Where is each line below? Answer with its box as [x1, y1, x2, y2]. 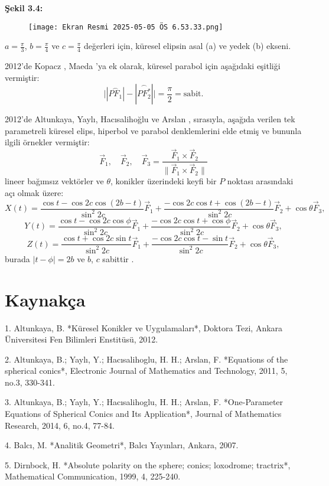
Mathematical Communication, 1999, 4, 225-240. [5, 470, 181, 482]
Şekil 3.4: [5, 2, 43, 14]
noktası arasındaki [227, 175, 294, 187]
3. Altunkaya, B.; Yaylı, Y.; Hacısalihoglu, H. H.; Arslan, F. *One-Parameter [5, 396, 284, 408]
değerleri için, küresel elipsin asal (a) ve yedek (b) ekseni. [84, 40, 291, 52]
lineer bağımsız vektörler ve [5, 175, 104, 187]
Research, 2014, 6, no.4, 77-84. [5, 419, 115, 431]
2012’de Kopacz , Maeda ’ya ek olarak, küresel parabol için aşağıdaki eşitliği [5, 60, 281, 72]
